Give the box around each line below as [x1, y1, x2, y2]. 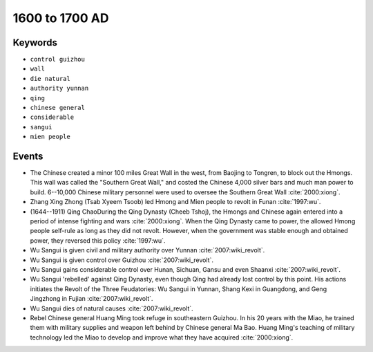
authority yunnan [30, 84, 89, 93]
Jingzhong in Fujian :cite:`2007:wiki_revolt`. [30, 295, 153, 303]
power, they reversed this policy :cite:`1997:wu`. [30, 236, 166, 245]
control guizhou [30, 55, 86, 64]
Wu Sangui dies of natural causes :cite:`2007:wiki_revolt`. [30, 304, 193, 313]
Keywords [12, 37, 58, 48]
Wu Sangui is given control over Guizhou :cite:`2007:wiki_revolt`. [30, 256, 214, 264]
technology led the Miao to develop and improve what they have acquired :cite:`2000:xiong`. [30, 333, 294, 342]
